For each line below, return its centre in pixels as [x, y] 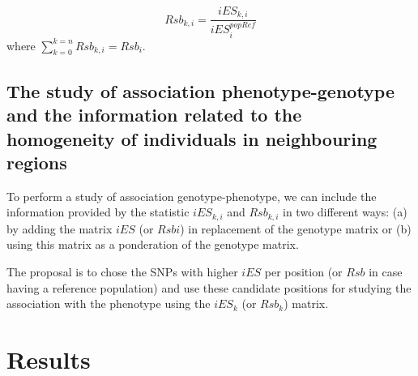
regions [37, 162]
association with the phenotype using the [109, 303]
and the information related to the [154, 115]
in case [386, 271]
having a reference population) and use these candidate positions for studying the [209, 287]
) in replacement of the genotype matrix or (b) [296, 228]
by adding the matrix [60, 228]
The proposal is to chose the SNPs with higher [122, 271]
